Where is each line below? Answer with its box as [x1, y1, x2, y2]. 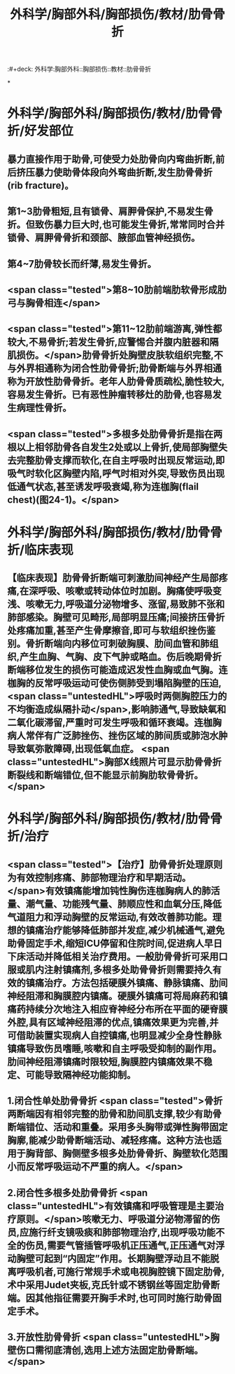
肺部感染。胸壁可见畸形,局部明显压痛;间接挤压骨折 [7, 612, 225, 624]
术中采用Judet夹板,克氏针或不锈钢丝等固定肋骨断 [7, 1279, 220, 1291]
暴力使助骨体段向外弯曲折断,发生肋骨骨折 [34, 166, 213, 178]
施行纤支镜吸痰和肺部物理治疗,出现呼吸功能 [29, 1226, 216, 1238]
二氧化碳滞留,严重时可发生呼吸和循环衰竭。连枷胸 [7, 717, 222, 729]
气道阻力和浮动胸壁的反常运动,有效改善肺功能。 [7, 911, 213, 923]
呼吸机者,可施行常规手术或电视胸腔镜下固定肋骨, [16, 1265, 225, 1277]
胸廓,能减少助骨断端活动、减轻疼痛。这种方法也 [7, 1134, 213, 1147]
